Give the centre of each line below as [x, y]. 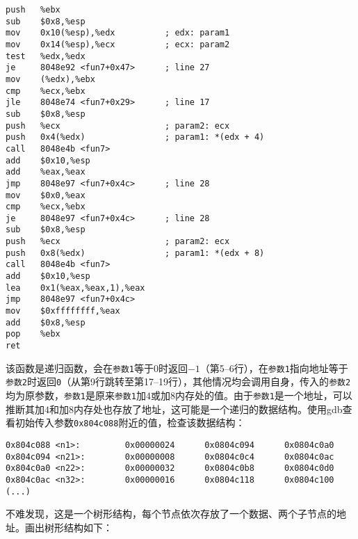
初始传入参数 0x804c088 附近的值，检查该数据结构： [130, 423]
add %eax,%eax [46, 172]
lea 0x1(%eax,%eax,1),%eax [75, 288]
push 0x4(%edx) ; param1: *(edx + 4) [135, 137]
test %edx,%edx [46, 56]
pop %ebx [33, 334]
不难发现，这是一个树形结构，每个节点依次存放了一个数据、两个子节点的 [171, 514]
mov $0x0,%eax [46, 195]
